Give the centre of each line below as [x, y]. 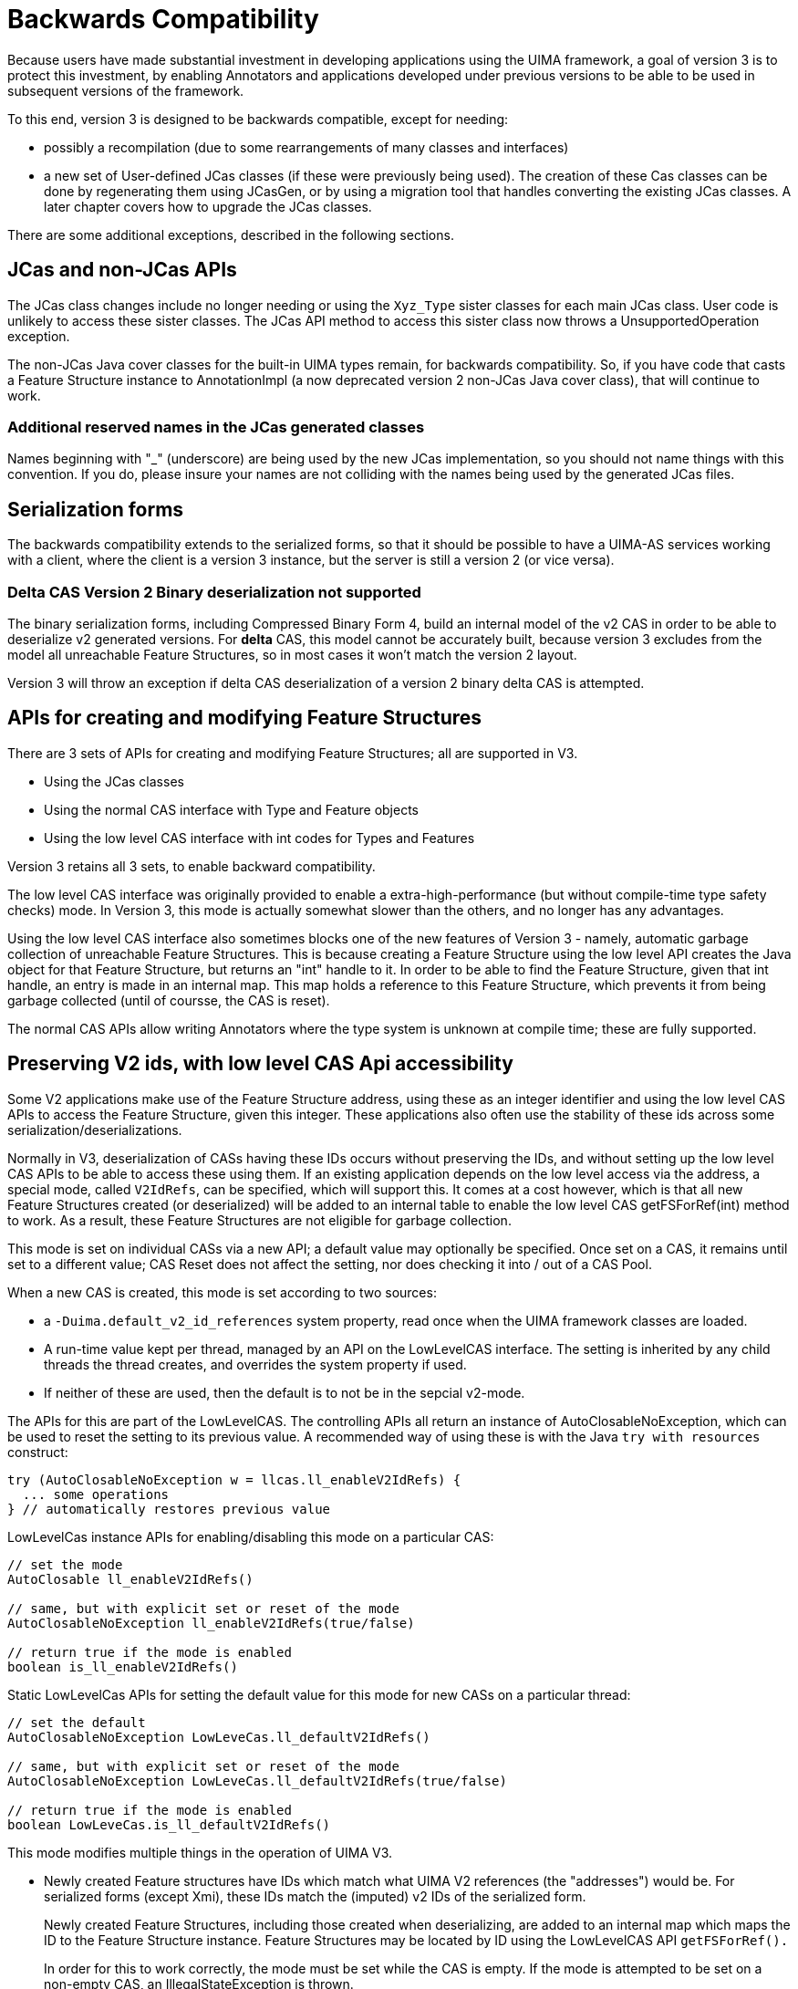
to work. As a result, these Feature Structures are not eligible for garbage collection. [259, 1220]
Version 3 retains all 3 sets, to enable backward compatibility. [192, 866]
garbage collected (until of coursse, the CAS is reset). [169, 1000]
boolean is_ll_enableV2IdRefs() [123, 1666]
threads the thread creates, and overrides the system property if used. [255, 1364]
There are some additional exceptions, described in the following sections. [231, 234]
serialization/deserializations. [95, 1130]
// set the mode [65, 1564]
